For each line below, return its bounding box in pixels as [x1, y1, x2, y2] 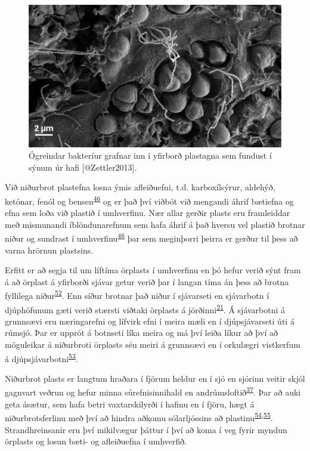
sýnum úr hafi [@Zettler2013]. [29, 160, 137, 173]
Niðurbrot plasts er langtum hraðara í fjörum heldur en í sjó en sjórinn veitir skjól [5, 372, 305, 384]
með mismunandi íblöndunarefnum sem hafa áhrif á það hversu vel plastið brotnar [5, 218, 305, 230]
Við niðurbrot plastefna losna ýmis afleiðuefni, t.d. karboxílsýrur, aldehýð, [5, 181, 275, 193]
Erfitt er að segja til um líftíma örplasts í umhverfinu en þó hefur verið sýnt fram [5, 264, 301, 276]
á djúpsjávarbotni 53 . [5, 350, 78, 364]
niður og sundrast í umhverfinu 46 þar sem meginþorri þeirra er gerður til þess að [5, 230, 298, 244]
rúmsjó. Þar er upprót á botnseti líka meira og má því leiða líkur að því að [5, 326, 278, 339]
